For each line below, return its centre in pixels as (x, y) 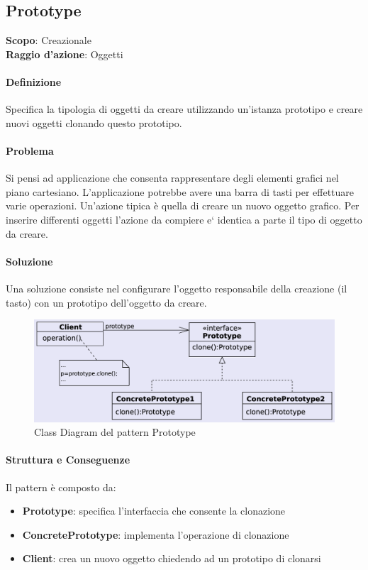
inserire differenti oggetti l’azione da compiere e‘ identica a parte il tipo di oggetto (184, 219)
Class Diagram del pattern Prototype (115, 432)
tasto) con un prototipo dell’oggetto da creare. (106, 302)
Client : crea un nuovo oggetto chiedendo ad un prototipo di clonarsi (172, 558)
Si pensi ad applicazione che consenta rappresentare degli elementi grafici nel (172, 178)
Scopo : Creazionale (49, 40)
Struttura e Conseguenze (68, 460)
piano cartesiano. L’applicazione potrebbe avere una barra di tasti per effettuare (180, 191)
